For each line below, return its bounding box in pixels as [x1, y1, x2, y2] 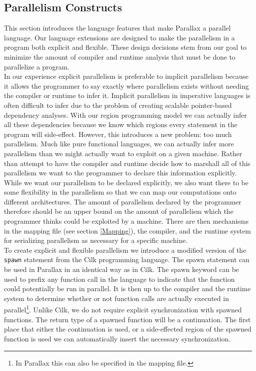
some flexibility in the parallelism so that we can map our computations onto [4, 187, 237, 197]
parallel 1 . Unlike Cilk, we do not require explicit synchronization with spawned [4, 303, 242, 315]
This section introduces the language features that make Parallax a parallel [4, 23, 231, 33]
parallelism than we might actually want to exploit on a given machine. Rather [4, 148, 242, 158]
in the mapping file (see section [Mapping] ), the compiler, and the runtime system [4, 225, 251, 236]
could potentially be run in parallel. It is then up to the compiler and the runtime [4, 283, 251, 294]
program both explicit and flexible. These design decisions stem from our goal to [4, 42, 247, 52]
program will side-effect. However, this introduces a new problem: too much [4, 129, 232, 139]
